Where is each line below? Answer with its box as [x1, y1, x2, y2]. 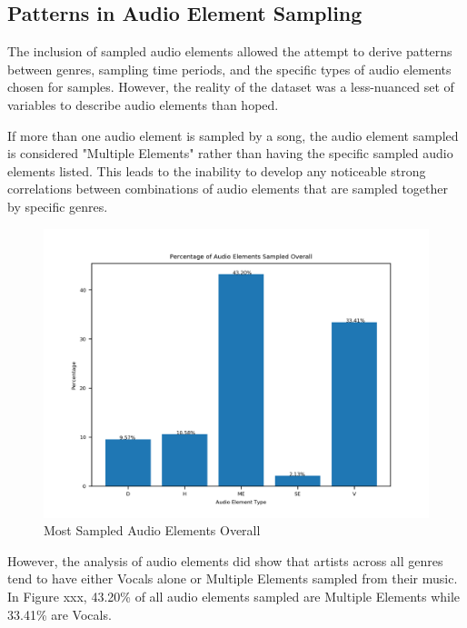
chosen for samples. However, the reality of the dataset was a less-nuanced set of [7, 77, 454, 96]
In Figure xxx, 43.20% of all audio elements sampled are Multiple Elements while [7, 586, 461, 605]
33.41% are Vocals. [7, 604, 112, 623]
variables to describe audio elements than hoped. [7, 95, 279, 114]
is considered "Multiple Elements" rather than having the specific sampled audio [7, 144, 453, 163]
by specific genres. [7, 196, 108, 215]
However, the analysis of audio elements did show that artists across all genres [7, 551, 443, 570]
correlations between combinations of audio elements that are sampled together [7, 179, 448, 198]
